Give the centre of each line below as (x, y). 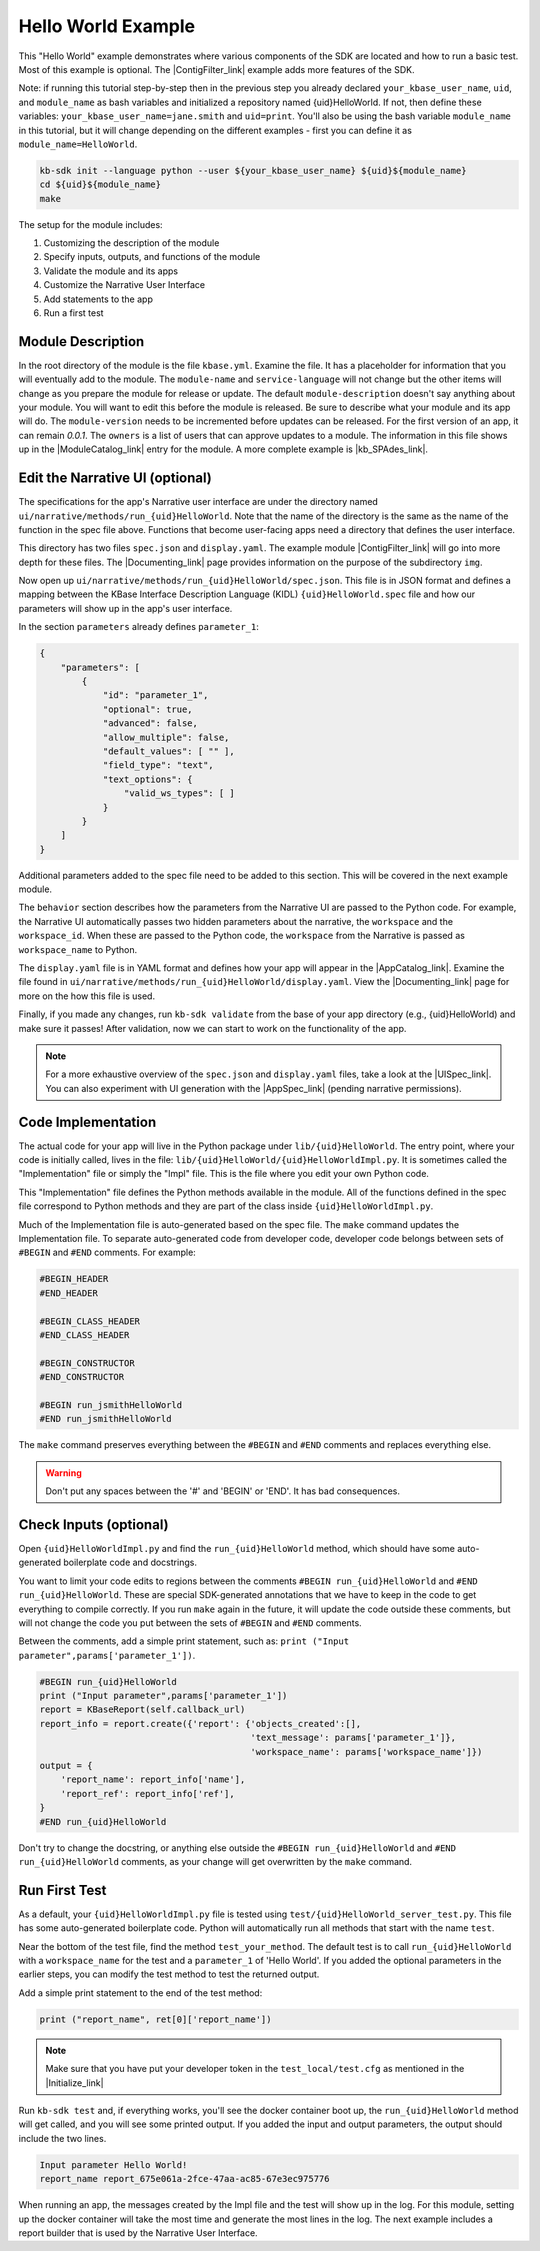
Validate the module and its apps (111, 271)
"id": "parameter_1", (155, 695)
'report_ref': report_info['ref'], (147, 1793)
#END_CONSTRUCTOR (82, 1377)
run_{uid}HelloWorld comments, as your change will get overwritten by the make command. (215, 1861)
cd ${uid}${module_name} (100, 184)
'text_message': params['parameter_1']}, (353, 1738)
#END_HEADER (69, 1293)
